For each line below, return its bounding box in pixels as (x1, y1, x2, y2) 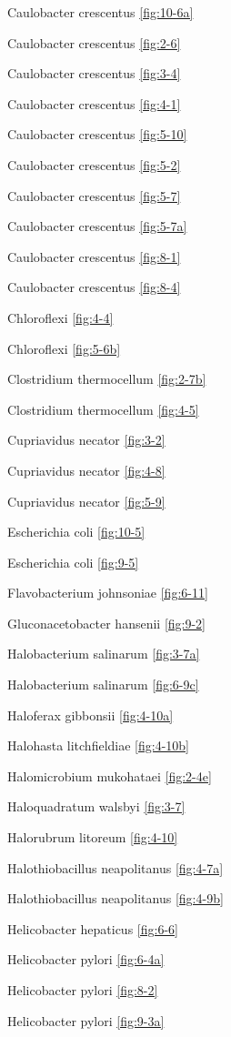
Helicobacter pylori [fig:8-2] (7, 981, 158, 999)
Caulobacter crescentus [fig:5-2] (7, 155, 181, 174)
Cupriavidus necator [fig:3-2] (7, 430, 166, 449)
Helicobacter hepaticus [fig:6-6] (7, 919, 178, 938)
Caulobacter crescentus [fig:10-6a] (7, 3, 194, 21)
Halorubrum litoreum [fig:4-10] (7, 828, 178, 847)
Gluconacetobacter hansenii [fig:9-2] (7, 613, 206, 632)
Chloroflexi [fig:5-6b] (7, 338, 121, 357)
